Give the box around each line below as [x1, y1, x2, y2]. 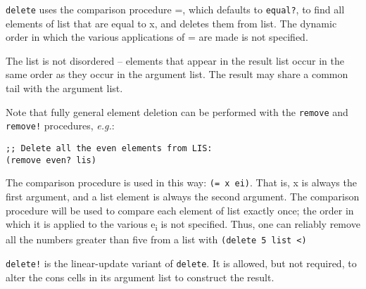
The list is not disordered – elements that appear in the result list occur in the [6, 53, 344, 68]
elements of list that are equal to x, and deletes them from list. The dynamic [6, 15, 337, 30]
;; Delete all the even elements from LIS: [6, 143, 213, 153]
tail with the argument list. [6, 81, 123, 96]
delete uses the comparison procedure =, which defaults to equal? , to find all [6, 2, 345, 16]
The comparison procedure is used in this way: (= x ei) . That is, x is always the [6, 175, 357, 190]
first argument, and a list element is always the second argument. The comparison [6, 188, 360, 203]
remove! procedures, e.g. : [6, 118, 115, 133]
